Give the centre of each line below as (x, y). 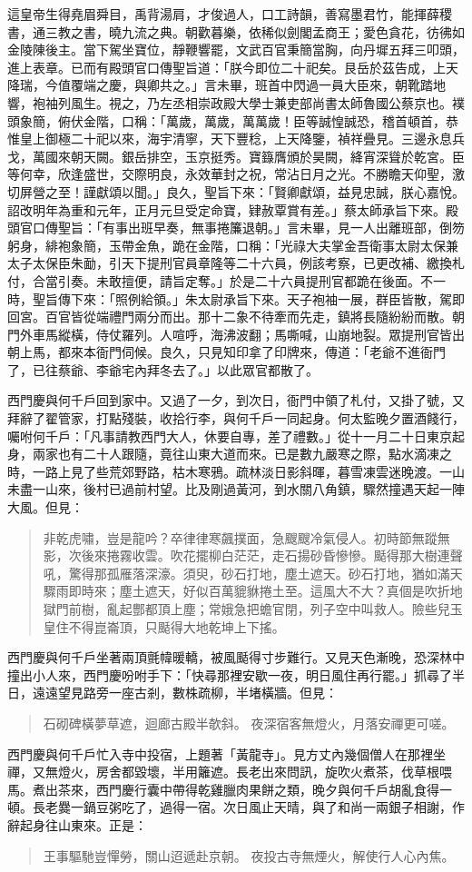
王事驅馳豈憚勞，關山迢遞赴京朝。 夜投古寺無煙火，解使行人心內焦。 (249, 855)
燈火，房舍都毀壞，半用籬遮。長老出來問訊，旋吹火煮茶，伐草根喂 (255, 772)
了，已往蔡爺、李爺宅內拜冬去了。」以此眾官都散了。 (163, 369)
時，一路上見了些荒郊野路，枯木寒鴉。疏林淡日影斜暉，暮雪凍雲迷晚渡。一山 (236, 471)
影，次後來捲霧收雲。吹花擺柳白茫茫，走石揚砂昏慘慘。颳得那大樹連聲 (253, 555)
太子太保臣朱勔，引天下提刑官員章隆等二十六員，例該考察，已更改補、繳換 (230, 263)
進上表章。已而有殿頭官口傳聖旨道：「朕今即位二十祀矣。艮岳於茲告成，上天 (233, 67)
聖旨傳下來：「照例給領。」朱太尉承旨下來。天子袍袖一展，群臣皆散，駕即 (248, 298)
